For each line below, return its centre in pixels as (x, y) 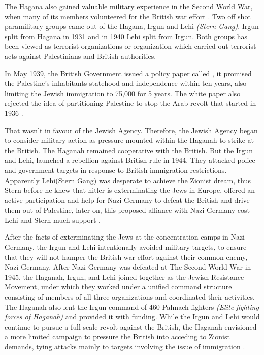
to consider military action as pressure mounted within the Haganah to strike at (129, 140)
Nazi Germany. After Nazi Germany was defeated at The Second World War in (128, 267)
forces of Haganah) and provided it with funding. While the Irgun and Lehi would (132, 317)
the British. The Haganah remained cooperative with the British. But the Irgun (129, 150)
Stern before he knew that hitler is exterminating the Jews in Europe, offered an (130, 190)
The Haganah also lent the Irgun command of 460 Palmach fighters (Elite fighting (132, 306)
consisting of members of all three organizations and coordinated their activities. (130, 297)
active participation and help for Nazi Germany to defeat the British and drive (127, 200)
